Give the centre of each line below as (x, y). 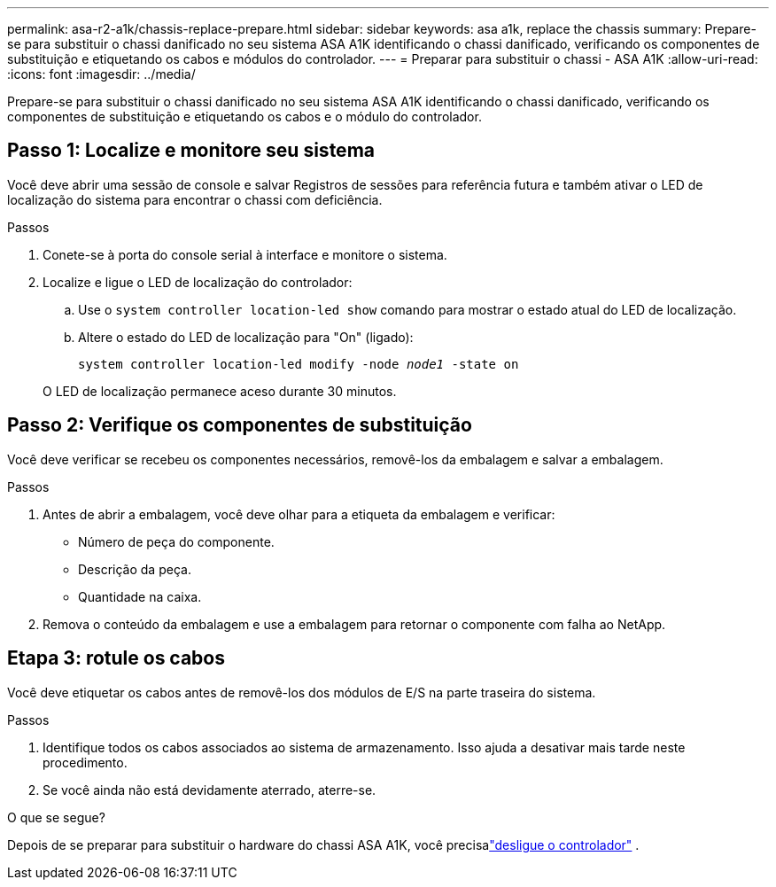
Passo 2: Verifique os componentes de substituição (240, 425)
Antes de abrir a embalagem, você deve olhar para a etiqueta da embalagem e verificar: (299, 514)
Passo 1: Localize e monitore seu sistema (191, 151)
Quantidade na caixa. (140, 596)
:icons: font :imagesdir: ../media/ (101, 74)
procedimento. (85, 762)
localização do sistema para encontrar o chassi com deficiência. (195, 199)
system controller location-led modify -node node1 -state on (299, 364)
